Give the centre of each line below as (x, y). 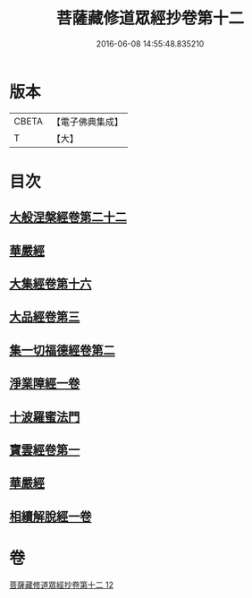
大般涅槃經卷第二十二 (68, 217)
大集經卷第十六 (50, 284)
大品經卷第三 (45, 317)
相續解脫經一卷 (50, 516)
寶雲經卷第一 (45, 450)
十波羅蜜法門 (45, 417)
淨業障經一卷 (45, 384)
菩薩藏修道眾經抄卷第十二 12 (62, 585)
